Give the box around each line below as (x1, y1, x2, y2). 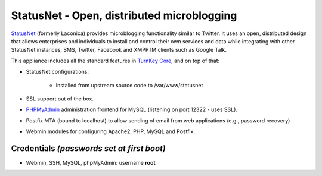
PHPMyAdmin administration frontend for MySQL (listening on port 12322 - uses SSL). (26, 106, 238, 113)
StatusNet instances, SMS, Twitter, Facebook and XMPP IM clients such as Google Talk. (11, 46, 227, 54)
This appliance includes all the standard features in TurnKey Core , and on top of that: (11, 57, 220, 64)
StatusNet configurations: (26, 68, 89, 76)
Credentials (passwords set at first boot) (11, 143, 166, 153)
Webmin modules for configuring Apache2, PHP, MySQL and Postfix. (26, 128, 195, 135)
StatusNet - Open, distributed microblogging (11, 9, 237, 22)
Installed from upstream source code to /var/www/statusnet (55, 81, 203, 89)
